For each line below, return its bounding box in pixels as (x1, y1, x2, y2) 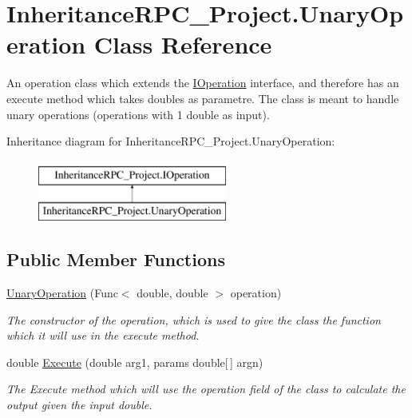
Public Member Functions (6, 247, 225, 272)
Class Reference (93, 28, 272, 61)
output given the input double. (6, 396, 153, 413)
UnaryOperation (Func (6, 285, 118, 301)
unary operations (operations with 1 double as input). (6, 105, 270, 122)
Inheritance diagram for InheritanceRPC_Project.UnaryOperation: (6, 133, 335, 149)
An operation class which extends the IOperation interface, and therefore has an (6, 74, 399, 91)
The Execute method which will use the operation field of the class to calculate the (6, 380, 406, 397)
